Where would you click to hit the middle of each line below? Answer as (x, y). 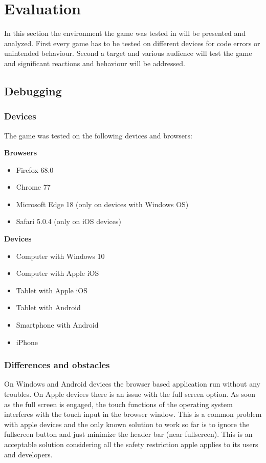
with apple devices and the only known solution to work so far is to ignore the (127, 424)
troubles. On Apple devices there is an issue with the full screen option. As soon (130, 394)
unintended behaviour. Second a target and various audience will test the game (128, 53)
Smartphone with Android (57, 325)
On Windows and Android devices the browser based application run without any (132, 384)
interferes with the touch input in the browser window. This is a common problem (133, 414)
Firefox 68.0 (35, 169)
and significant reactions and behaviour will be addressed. (95, 63)
